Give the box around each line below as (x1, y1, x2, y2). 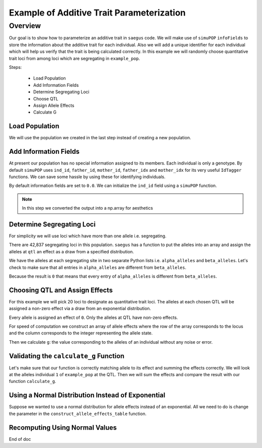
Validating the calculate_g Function (9, 352, 125, 360)
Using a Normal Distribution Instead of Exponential (9, 391, 165, 399)
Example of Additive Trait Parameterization (9, 7, 186, 18)
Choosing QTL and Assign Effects (9, 286, 113, 294)
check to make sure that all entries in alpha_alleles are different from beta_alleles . (9, 265, 187, 270)
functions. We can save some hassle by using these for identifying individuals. (9, 174, 166, 180)
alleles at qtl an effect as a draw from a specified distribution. (9, 249, 134, 254)
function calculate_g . (9, 379, 57, 384)
